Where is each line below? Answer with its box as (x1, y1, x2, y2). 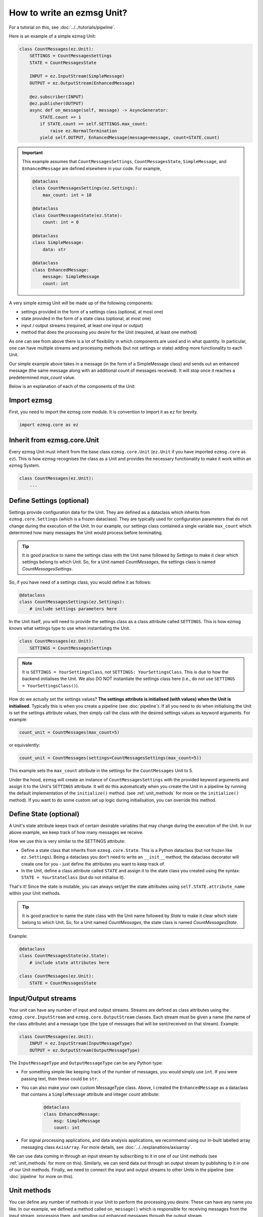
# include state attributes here (29, 959, 110, 965)
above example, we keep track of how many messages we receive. (9, 830, 144, 835)
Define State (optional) (9, 810, 80, 818)
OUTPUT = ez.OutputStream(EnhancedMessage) (29, 80, 135, 86)
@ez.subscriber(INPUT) (29, 94, 84, 99)
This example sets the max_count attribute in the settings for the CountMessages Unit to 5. (9, 768, 193, 774)
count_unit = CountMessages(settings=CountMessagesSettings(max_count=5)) (19, 755, 202, 761)
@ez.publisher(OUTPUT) (29, 101, 84, 107)
